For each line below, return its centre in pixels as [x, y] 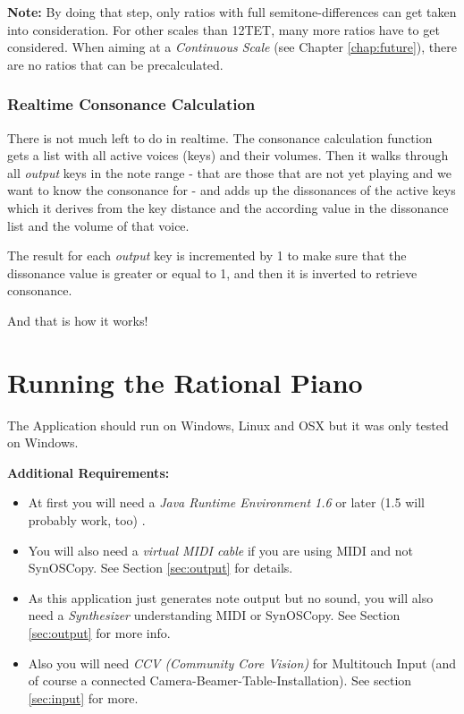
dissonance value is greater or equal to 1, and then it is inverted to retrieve [212, 272]
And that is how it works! [78, 320]
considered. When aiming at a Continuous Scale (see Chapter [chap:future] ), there [232, 47]
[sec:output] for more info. [99, 633]
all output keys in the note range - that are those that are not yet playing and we [229, 172]
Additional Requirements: [89, 472]
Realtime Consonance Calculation [131, 104]
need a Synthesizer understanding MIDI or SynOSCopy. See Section [214, 615]
